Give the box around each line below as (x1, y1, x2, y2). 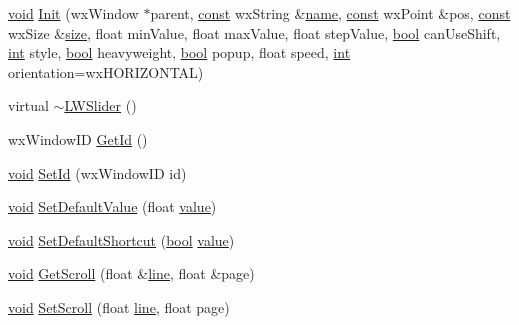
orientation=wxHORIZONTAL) (8, 61, 204, 82)
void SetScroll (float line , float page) (8, 296, 230, 317)
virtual (8, 95, 49, 116)
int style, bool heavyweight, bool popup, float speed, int (8, 42, 351, 63)
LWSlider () (64, 95, 137, 116)
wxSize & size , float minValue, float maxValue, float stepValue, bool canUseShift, (8, 22, 501, 43)
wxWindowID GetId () (8, 128, 148, 149)
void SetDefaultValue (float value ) (8, 196, 217, 217)
